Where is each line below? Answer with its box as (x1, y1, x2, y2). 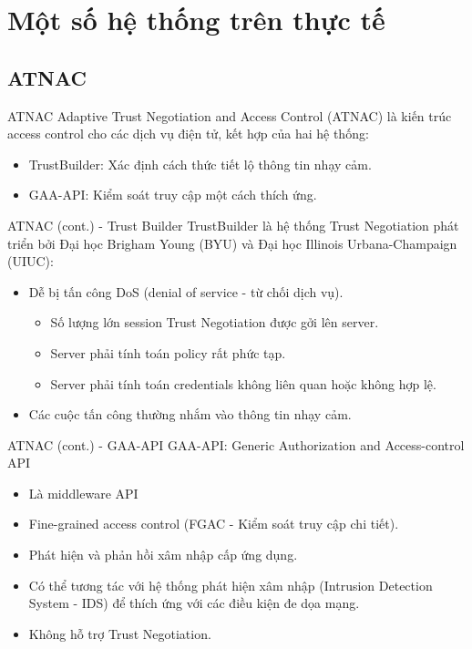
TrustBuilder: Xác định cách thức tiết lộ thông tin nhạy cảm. (28, 154, 372, 173)
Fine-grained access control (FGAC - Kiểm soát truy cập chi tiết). (28, 514, 399, 533)
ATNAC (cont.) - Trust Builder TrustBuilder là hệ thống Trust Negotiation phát (7, 215, 459, 234)
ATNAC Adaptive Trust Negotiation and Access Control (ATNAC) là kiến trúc (7, 106, 452, 125)
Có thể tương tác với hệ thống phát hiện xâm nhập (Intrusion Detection (28, 575, 433, 594)
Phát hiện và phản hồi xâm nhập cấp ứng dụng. (28, 545, 298, 564)
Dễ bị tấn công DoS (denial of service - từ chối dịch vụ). (28, 282, 344, 301)
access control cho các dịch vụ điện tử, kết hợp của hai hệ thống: (7, 124, 369, 143)
